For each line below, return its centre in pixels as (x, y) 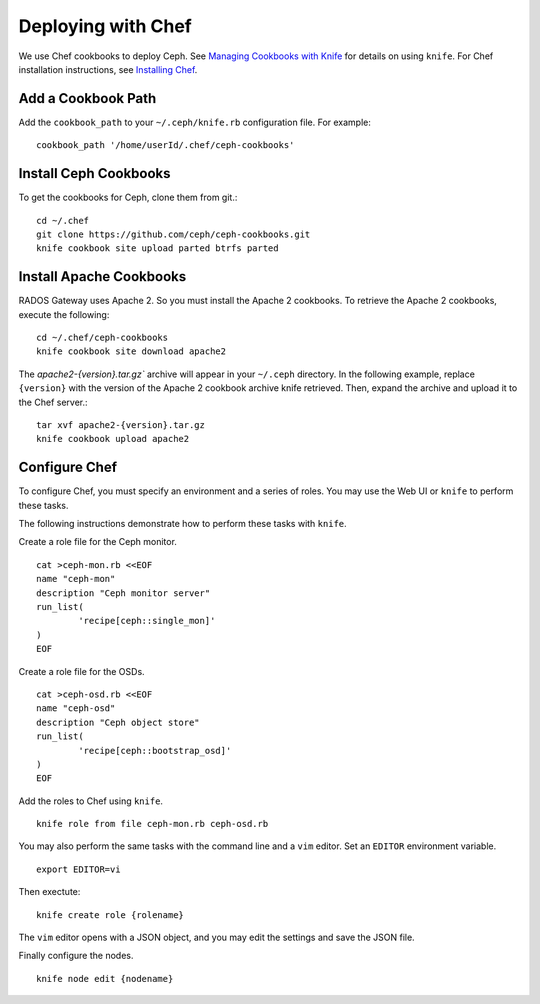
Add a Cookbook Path (87, 98)
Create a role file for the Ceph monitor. (97, 542)
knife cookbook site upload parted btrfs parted (157, 248)
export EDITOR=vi (78, 869)
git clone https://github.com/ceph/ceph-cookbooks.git (173, 234)
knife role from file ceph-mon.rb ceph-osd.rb (152, 824)
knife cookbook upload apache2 (113, 439)
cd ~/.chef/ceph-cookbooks (102, 337)
